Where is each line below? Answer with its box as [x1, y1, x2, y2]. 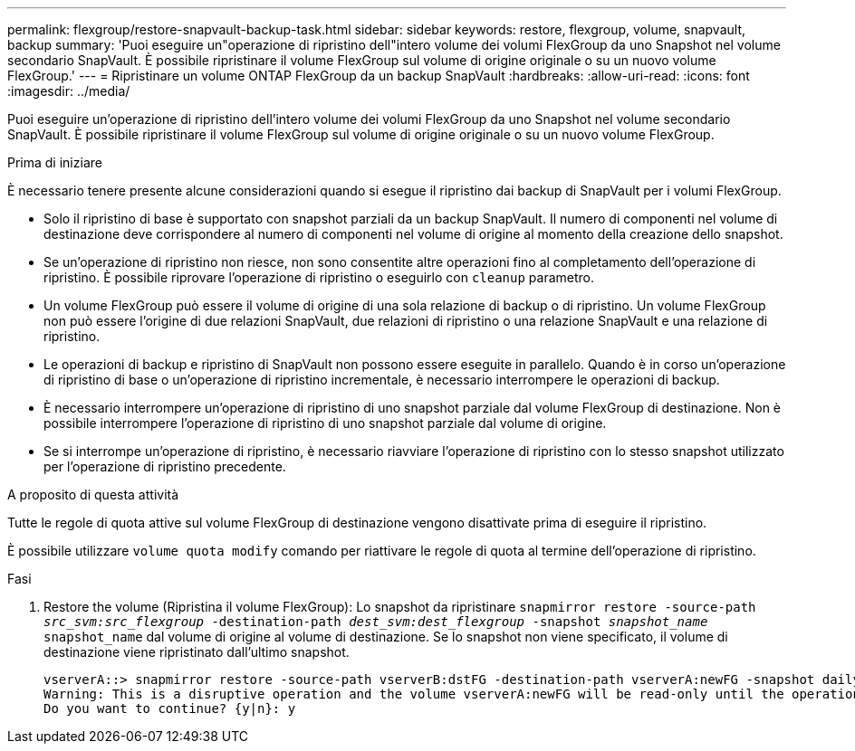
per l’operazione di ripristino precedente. [43, 459, 286, 474]
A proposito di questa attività [7, 487, 179, 502]
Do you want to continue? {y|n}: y [43, 701, 296, 716]
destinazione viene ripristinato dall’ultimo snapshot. [43, 644, 350, 660]
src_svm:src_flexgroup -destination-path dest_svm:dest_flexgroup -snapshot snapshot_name [43, 614, 708, 629]
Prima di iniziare [7, 155, 102, 170]
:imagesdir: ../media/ [7, 83, 130, 99]
